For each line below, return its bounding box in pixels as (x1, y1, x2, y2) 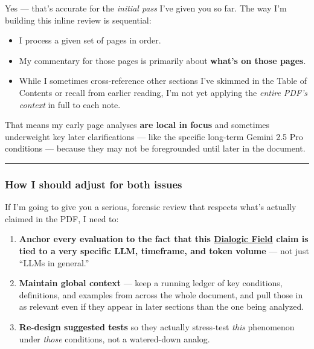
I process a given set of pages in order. (19, 34, 161, 46)
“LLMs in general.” (19, 256, 89, 269)
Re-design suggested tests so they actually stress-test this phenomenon (19, 320, 295, 333)
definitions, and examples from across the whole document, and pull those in (19, 288, 303, 301)
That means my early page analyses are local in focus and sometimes (5, 118, 270, 131)
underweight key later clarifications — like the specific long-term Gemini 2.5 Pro (5, 130, 303, 142)
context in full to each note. (19, 98, 121, 110)
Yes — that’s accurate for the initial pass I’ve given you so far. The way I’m (5, 2, 287, 14)
